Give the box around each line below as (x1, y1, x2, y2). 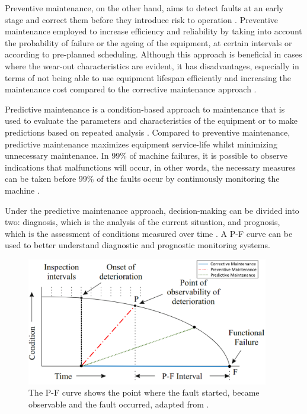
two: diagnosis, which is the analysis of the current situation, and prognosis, (5, 216, 280, 228)
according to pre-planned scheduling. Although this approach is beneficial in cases (5, 48, 302, 60)
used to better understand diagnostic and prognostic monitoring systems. (5, 239, 270, 251)
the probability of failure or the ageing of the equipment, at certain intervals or (5, 36, 292, 49)
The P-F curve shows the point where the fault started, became (28, 386, 260, 399)
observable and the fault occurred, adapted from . (28, 398, 209, 410)
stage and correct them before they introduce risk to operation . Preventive (5, 13, 279, 25)
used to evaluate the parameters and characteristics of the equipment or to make (5, 114, 298, 127)
